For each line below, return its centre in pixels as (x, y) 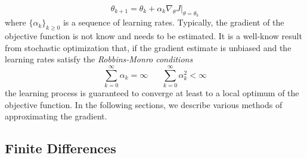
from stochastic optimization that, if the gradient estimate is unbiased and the (148, 47)
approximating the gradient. (56, 116)
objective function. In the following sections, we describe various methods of (144, 104)
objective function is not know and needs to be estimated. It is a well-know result (153, 36)
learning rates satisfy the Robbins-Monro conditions (99, 59)
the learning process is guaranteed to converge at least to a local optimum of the (152, 92)
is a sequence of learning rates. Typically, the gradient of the (173, 22)
